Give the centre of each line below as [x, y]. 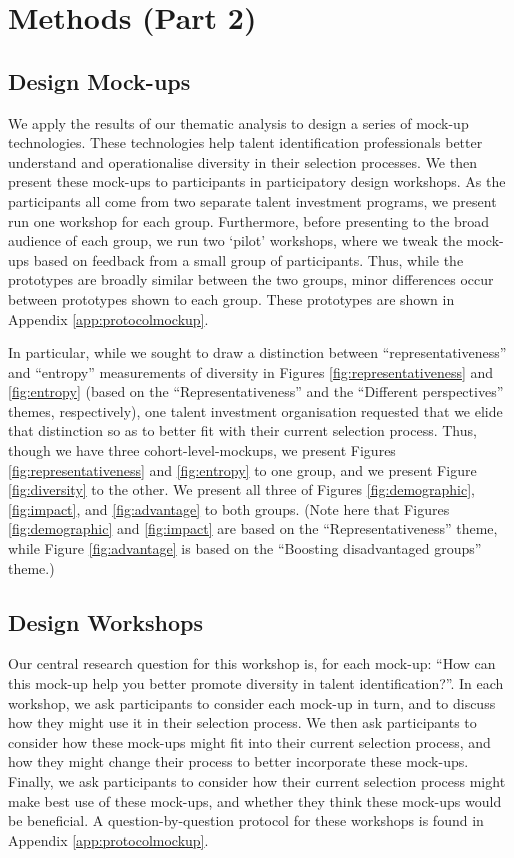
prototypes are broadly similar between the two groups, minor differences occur [251, 279]
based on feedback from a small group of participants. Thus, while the [248, 259]
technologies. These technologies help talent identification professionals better [245, 142]
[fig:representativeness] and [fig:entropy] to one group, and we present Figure [242, 469]
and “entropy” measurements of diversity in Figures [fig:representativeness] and [251, 371]
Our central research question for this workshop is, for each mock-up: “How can [252, 663]
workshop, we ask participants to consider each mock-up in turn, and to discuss [252, 702]
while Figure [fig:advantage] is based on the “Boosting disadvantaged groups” [245, 548]
